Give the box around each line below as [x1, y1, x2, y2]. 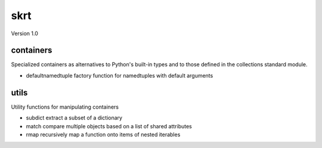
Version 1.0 [11, 30, 38, 37]
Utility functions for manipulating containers [11, 103, 119, 110]
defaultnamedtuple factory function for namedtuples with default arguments [26, 72, 213, 79]
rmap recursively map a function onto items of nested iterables [26, 131, 181, 138]
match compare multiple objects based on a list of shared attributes [26, 122, 192, 129]
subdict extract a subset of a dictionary [26, 114, 122, 122]
